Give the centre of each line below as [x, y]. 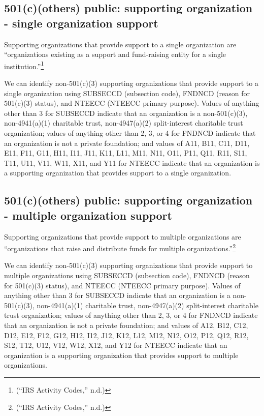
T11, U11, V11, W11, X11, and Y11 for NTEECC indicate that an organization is [132, 162]
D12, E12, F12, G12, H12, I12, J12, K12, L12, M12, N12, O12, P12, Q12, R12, [126, 335]
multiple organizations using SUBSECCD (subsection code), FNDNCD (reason [127, 275]
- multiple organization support [88, 215]
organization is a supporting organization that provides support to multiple [121, 355]
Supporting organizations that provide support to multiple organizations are [123, 236]
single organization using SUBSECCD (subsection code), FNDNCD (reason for [127, 93]
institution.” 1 [24, 65]
